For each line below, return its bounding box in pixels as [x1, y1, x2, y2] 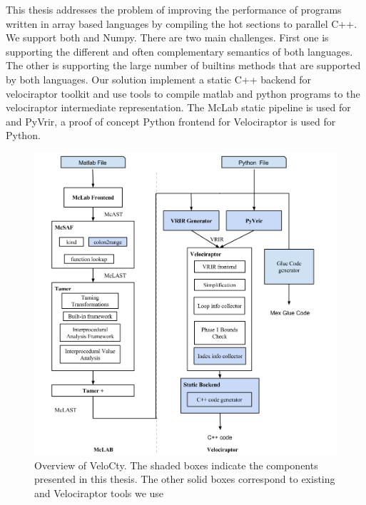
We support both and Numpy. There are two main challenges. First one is [6, 30, 329, 45]
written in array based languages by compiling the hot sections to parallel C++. [6, 16, 357, 31]
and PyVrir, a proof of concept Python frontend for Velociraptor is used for [6, 113, 336, 128]
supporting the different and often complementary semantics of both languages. [6, 44, 353, 58]
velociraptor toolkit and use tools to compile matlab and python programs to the [6, 86, 360, 101]
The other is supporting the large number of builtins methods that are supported [6, 58, 361, 73]
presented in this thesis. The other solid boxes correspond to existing [34, 471, 335, 486]
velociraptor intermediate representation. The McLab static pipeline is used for [6, 100, 351, 115]
